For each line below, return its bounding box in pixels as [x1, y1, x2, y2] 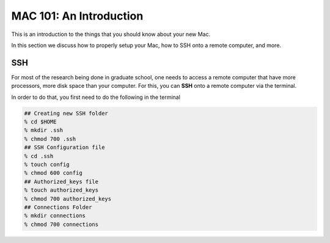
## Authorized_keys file [24, 178, 99, 185]
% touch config [24, 161, 70, 168]
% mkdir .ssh [24, 127, 64, 134]
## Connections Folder [24, 203, 92, 211]
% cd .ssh [24, 153, 54, 159]
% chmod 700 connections [24, 220, 99, 228]
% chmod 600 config [24, 170, 82, 176]
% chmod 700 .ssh [24, 135, 76, 142]
